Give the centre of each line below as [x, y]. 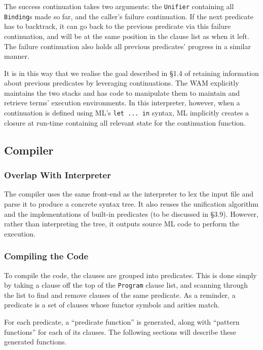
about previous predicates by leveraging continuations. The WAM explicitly [122, 83]
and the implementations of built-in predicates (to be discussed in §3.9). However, [131, 213]
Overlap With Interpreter [58, 175]
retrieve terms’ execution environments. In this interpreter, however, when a [122, 103]
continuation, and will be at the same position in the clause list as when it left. [127, 36]
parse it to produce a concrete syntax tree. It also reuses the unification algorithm [131, 203]
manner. [17, 56]
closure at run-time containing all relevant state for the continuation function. [125, 122]
